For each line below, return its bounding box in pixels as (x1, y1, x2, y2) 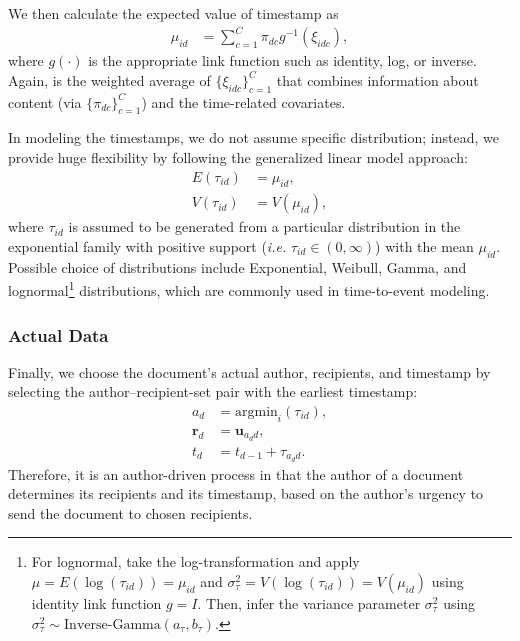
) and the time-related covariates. (141, 91, 346, 112)
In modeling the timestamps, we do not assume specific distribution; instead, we (8, 127, 499, 148)
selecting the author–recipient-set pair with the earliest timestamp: (8, 381, 418, 402)
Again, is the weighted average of (8, 69, 211, 90)
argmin (235, 405, 278, 420)
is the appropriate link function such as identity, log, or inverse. (88, 50, 477, 71)
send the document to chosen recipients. (8, 502, 253, 523)
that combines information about (276, 69, 479, 90)
